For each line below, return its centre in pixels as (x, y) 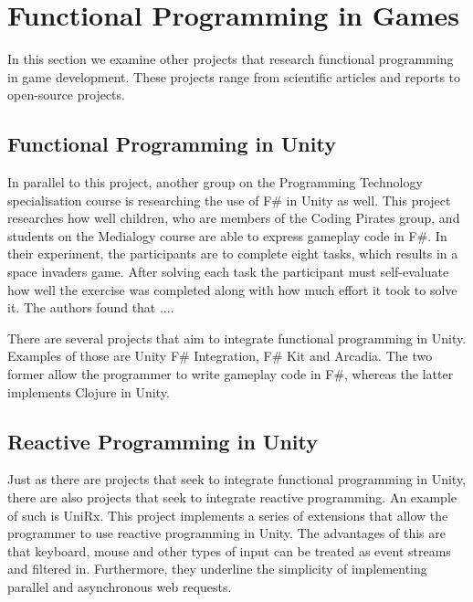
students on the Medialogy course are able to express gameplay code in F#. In (227, 235)
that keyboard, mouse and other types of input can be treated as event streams (229, 550)
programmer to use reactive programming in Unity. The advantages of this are (226, 533)
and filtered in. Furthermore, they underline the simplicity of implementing (217, 569)
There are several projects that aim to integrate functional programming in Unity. (237, 338)
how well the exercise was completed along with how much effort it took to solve (232, 289)
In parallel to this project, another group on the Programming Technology (215, 182)
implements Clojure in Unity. (89, 391)
